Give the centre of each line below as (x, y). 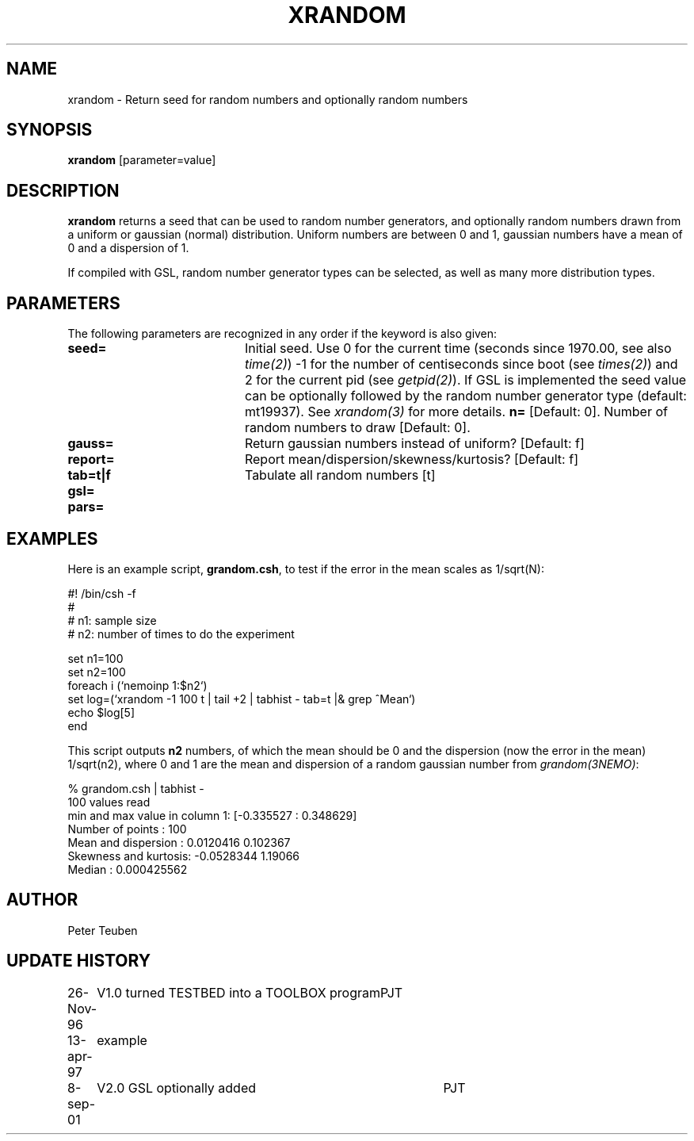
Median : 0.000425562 (128, 869)
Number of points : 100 (127, 829)
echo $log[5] (101, 712)
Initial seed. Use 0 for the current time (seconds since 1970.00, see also (458, 348)
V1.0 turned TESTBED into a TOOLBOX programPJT (250, 992)
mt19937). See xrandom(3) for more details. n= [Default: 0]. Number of (456, 412)
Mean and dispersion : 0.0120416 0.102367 (179, 842)
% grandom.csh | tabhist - (136, 788)
